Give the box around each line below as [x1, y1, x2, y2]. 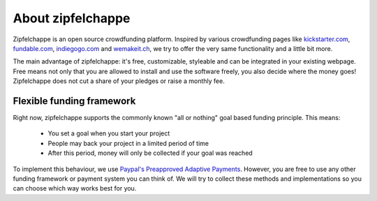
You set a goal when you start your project [47, 129, 170, 137]
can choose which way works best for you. [13, 184, 137, 193]
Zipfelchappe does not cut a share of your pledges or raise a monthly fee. [13, 77, 225, 85]
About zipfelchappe [13, 10, 131, 26]
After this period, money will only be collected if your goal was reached [47, 149, 253, 157]
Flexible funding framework [13, 95, 136, 107]
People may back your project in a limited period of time [47, 139, 209, 147]
